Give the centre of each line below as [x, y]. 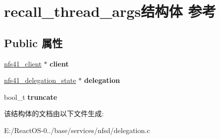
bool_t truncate [31, 97]
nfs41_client [23, 63]
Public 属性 [33, 42]
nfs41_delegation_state [40, 80]
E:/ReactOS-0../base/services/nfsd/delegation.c [77, 130]
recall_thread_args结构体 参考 [110, 11]
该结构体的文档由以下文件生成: [54, 113]
